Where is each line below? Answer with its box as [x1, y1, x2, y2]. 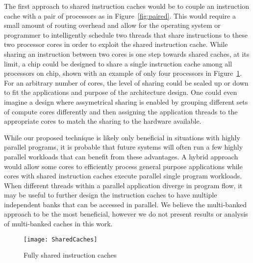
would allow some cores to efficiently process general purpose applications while [4, 161, 243, 171]
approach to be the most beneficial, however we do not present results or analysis [4, 209, 248, 219]
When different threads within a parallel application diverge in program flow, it [4, 180, 243, 190]
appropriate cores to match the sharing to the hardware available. [4, 116, 202, 126]
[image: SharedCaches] [24, 236, 98, 243]
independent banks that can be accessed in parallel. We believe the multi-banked [4, 199, 247, 209]
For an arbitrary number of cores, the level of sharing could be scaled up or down [4, 77, 249, 88]
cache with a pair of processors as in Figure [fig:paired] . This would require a [4, 10, 236, 21]
